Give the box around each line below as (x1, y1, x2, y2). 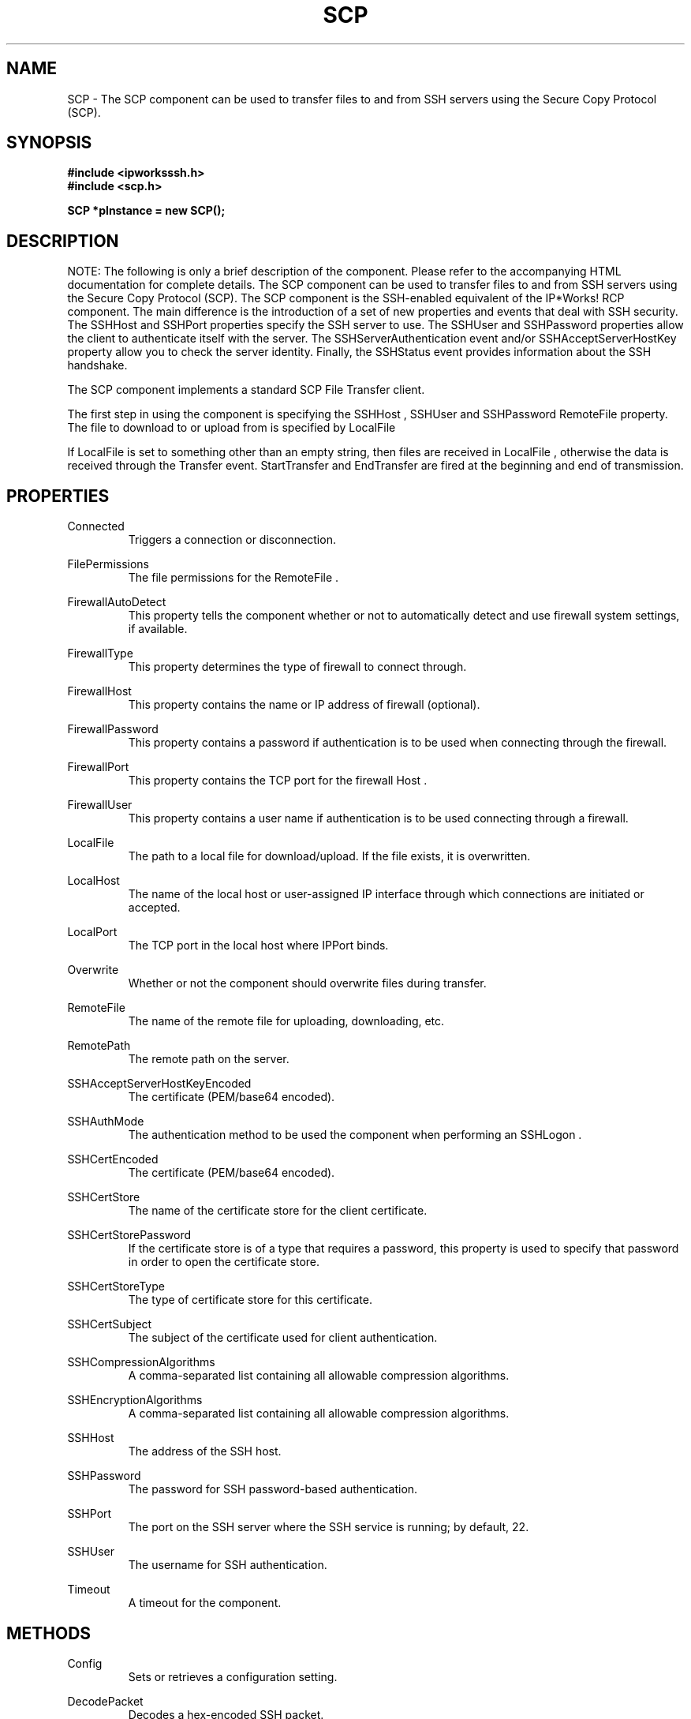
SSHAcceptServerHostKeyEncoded (67, 1077, 252, 1091)
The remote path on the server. (128, 1052, 289, 1066)
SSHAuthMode (67, 1114, 144, 1129)
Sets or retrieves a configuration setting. (128, 1669, 338, 1683)
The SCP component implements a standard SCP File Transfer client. (67, 383, 425, 397)
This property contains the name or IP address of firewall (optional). (128, 698, 480, 712)
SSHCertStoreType (67, 1279, 165, 1294)
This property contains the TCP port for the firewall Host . (128, 773, 428, 788)
